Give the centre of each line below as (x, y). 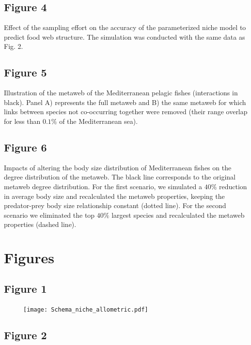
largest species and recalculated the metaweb (178, 215)
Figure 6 (25, 147)
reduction (233, 186)
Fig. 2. (14, 46)
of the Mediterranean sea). (99, 121)
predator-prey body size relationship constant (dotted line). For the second (115, 205)
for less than (22, 121)
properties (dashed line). (40, 224)
